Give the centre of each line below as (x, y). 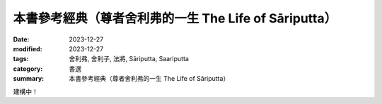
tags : (21, 59)
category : (28, 69)
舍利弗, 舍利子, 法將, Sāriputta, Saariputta (129, 59)
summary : (29, 79)
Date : (21, 39)
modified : (28, 48)
